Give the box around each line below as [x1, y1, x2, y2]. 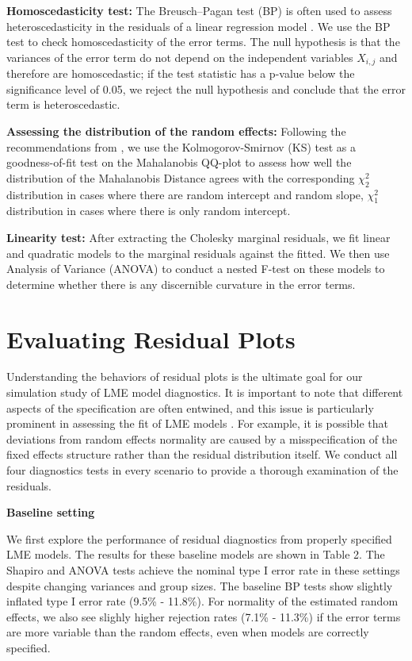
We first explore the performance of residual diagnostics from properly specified [6, 530, 392, 547]
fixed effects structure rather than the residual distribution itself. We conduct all [6, 446, 398, 463]
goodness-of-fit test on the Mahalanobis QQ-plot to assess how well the [6, 154, 352, 171]
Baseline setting [6, 504, 95, 521]
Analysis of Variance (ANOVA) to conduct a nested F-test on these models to [6, 260, 385, 277]
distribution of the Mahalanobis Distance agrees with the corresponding [6, 169, 355, 186]
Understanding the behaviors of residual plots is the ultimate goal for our [6, 368, 363, 385]
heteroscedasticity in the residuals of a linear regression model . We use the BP [6, 17, 391, 34]
